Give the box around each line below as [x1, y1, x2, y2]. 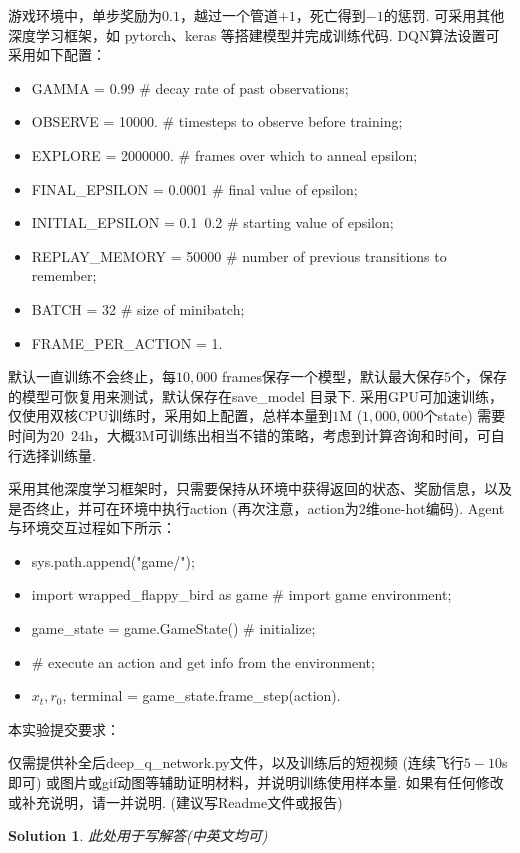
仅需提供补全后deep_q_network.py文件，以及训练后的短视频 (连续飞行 [8, 752, 464, 773]
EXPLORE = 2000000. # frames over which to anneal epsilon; [31, 144, 418, 165]
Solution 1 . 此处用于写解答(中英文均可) [8, 825, 268, 846]
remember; [31, 265, 97, 286]
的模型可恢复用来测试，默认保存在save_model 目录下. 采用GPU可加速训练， [8, 385, 504, 406]
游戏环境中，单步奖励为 [8, 5, 162, 25]
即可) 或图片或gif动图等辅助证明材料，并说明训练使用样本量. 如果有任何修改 [8, 772, 504, 793]
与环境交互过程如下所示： [8, 517, 176, 538]
